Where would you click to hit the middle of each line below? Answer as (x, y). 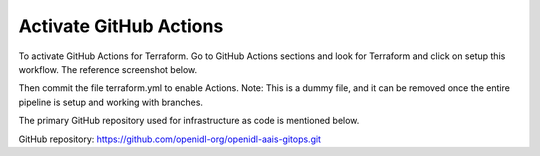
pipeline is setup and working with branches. (111, 102)
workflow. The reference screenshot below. (108, 69)
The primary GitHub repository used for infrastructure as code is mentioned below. (189, 121)
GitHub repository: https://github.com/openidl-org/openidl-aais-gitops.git (170, 139)
